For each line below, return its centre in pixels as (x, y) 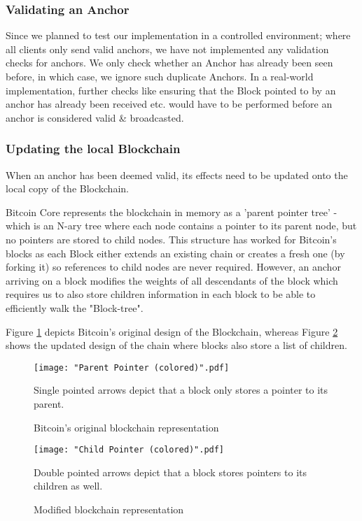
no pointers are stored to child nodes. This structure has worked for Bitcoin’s (171, 239)
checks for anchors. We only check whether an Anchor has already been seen (169, 63)
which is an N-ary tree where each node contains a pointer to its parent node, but (181, 226)
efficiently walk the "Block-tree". (75, 307)
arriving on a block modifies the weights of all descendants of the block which (172, 280)
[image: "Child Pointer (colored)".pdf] (129, 450)
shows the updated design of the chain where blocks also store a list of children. (176, 345)
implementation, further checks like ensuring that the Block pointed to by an (171, 90)
